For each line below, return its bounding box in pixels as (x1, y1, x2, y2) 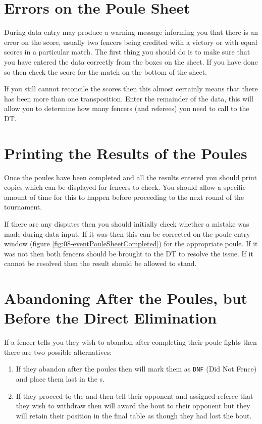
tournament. (4, 201, 42, 212)
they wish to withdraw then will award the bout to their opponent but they (16, 400, 250, 411)
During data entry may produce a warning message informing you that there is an (4, 27, 258, 37)
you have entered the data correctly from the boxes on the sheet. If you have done (4, 56, 258, 67)
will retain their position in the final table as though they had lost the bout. (16, 410, 252, 420)
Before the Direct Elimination (4, 307, 217, 328)
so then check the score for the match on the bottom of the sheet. (4, 66, 207, 77)
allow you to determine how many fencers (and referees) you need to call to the (4, 103, 249, 114)
